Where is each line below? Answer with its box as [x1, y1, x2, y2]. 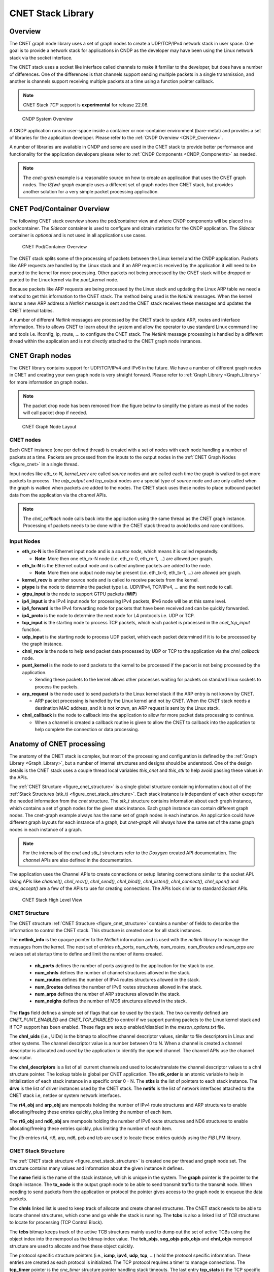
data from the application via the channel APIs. [9, 492, 108, 498]
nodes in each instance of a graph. [9, 826, 82, 832]
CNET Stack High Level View [22, 897, 83, 903]
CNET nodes [9, 437, 41, 444]
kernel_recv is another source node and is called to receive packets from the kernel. [22, 576, 199, 583]
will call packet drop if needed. [23, 410, 87, 416]
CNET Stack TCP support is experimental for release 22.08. [23, 102, 149, 108]
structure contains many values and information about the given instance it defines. [9, 1165, 184, 1171]
